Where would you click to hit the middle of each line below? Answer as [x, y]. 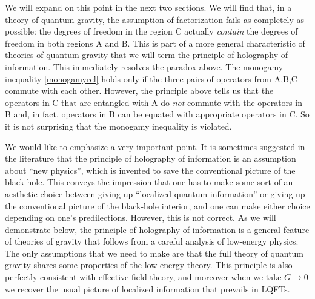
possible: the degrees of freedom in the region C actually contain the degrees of [151, 31]
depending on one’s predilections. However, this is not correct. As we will [141, 218]
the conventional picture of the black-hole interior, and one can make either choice [157, 205]
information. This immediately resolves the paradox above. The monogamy [144, 66]
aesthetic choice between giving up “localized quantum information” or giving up [155, 193]
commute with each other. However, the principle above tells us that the [139, 90]
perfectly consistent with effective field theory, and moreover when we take [143, 277]
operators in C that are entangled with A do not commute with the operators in [154, 102]
